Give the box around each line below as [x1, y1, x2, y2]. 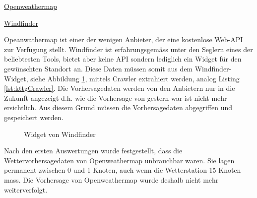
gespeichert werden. [4, 112, 64, 122]
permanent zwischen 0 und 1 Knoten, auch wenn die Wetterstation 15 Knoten [4, 165, 241, 175]
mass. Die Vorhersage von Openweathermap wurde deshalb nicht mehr [4, 174, 219, 185]
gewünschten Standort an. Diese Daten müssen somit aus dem [4, 63, 193, 73]
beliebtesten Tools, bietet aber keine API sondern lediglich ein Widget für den [4, 54, 242, 64]
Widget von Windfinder [24, 129, 96, 139]
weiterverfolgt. [4, 184, 48, 195]
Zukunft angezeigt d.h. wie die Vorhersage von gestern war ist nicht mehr [4, 92, 227, 103]
